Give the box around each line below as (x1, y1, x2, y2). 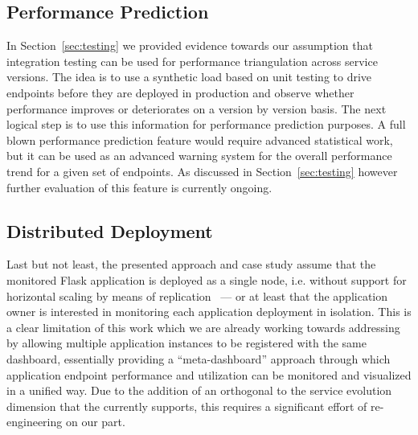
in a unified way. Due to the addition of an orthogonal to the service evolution (6, 382, 392, 399)
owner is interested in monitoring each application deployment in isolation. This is (6, 303, 412, 320)
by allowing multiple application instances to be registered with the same (6, 334, 367, 351)
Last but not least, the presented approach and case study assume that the (6, 256, 376, 273)
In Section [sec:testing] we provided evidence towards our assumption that (6, 37, 373, 54)
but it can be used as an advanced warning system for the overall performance (6, 147, 392, 164)
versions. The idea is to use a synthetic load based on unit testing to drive (6, 68, 372, 85)
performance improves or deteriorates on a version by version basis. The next (6, 100, 387, 117)
